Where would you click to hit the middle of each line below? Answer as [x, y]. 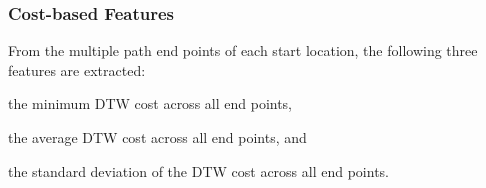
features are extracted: [77, 69]
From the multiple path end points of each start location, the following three [243, 50]
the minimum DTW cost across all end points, [150, 103]
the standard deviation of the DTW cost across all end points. [198, 170]
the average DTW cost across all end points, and [157, 137]
